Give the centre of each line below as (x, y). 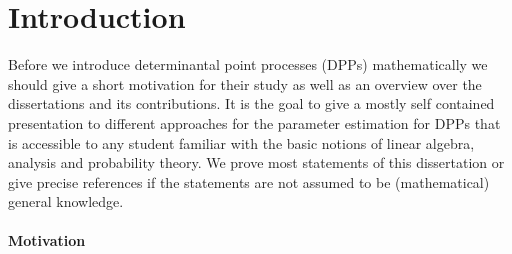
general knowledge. (66, 201)
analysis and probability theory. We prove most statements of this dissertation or (256, 162)
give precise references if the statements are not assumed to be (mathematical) (249, 181)
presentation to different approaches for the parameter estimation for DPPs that (254, 122)
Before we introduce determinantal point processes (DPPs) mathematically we (248, 64)
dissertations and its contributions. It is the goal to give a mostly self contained (251, 103)
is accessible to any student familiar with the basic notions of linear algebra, (241, 142)
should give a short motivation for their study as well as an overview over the (245, 83)
